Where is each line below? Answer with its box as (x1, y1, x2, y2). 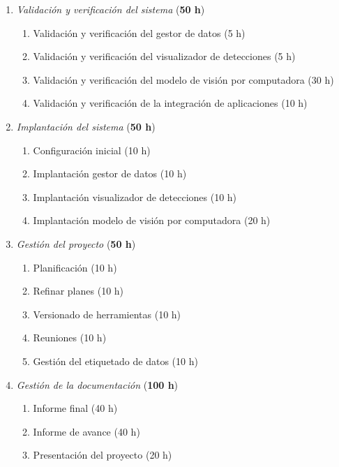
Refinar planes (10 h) (33, 283, 124, 298)
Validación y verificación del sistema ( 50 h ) (16, 2, 205, 16)
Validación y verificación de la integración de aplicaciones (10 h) (33, 96, 308, 110)
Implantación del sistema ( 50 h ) (16, 119, 156, 133)
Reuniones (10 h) (33, 330, 107, 345)
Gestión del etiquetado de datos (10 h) (33, 353, 198, 368)
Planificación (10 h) (33, 260, 117, 274)
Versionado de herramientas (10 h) (33, 306, 181, 321)
